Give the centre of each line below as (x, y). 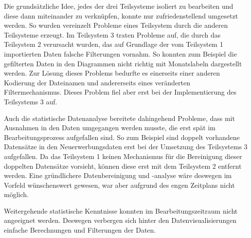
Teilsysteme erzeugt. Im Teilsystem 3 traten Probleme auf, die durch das (112, 34)
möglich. (16, 194)
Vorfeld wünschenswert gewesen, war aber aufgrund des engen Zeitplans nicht (119, 185)
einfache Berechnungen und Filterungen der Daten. (80, 230)
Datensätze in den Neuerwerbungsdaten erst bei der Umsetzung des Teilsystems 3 (126, 147)
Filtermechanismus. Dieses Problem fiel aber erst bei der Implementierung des (120, 92)
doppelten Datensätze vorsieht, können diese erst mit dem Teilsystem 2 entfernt (123, 166)
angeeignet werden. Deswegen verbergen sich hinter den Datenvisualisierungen (120, 220)
